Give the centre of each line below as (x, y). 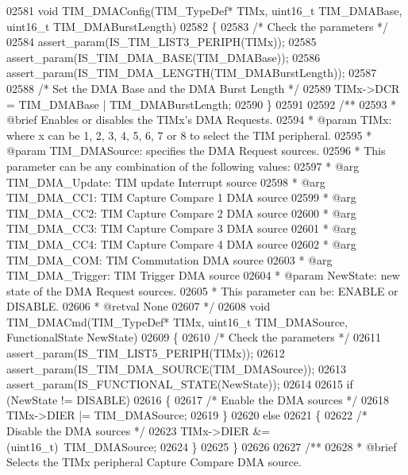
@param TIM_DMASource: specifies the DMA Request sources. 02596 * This (196, 151)
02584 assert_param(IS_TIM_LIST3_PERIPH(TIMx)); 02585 (162, 42)
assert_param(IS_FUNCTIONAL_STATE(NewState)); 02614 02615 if (180, 384)
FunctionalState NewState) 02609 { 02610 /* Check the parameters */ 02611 (194, 337)
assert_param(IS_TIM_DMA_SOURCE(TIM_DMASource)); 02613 (177, 368)
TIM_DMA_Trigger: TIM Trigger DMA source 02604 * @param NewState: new (203, 275)
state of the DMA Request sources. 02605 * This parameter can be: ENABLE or (202, 290)
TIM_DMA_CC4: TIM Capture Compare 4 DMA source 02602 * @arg (181, 243)
